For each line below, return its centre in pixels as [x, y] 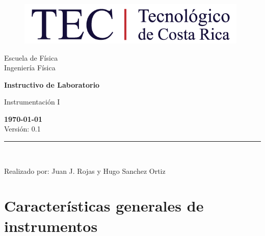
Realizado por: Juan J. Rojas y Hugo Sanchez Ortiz [85, 171]
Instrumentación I [32, 102]
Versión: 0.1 [22, 129]
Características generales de [104, 206]
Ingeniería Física [30, 68]
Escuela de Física [31, 57]
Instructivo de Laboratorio [52, 84]
